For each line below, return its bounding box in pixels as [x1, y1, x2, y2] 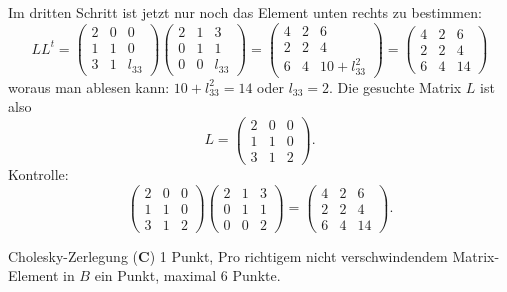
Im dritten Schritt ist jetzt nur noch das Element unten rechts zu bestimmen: [8, 2, 482, 22]
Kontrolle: [8, 164, 69, 185]
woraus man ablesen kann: [8, 76, 170, 97]
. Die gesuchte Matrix [329, 76, 462, 97]
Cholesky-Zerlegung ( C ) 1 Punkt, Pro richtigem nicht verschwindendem [8, 245, 448, 266]
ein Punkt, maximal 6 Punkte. [94, 265, 281, 286]
